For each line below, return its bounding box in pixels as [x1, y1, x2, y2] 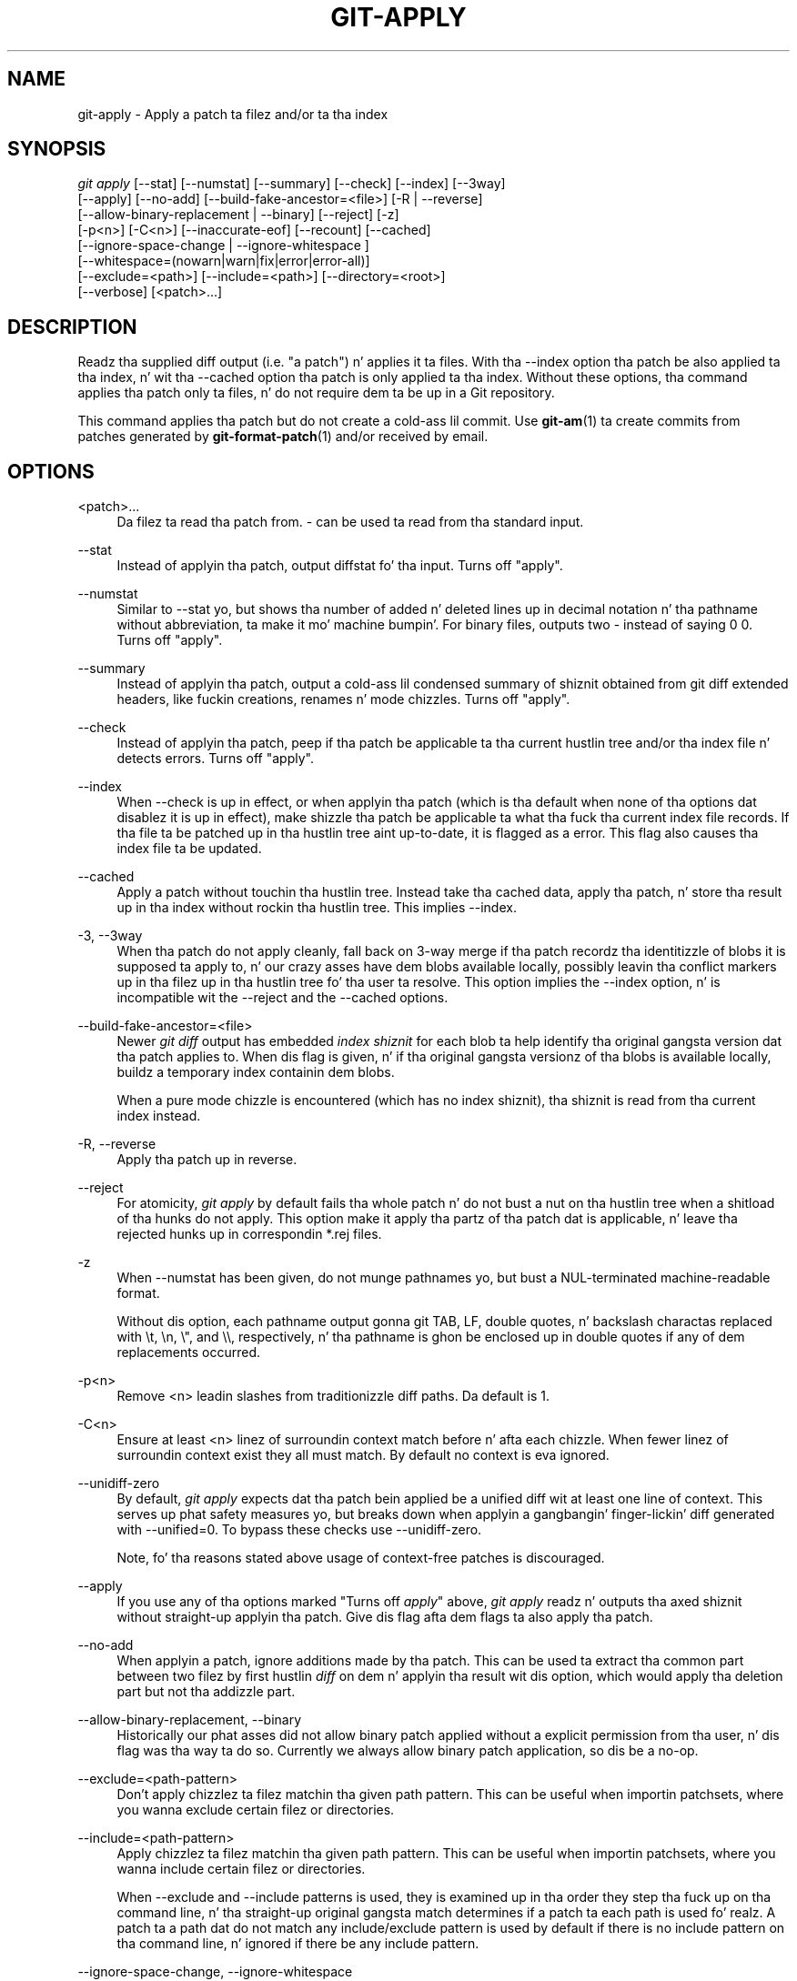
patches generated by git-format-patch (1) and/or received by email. [77, 428, 489, 445]
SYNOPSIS [7, 137, 106, 161]
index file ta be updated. [116, 840, 262, 857]
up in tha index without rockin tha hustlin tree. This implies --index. [116, 900, 517, 916]
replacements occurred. [116, 1344, 261, 1361]
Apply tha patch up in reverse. [116, 1151, 298, 1168]
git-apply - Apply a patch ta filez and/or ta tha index [77, 106, 388, 122]
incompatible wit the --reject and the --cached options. [116, 990, 449, 1006]
